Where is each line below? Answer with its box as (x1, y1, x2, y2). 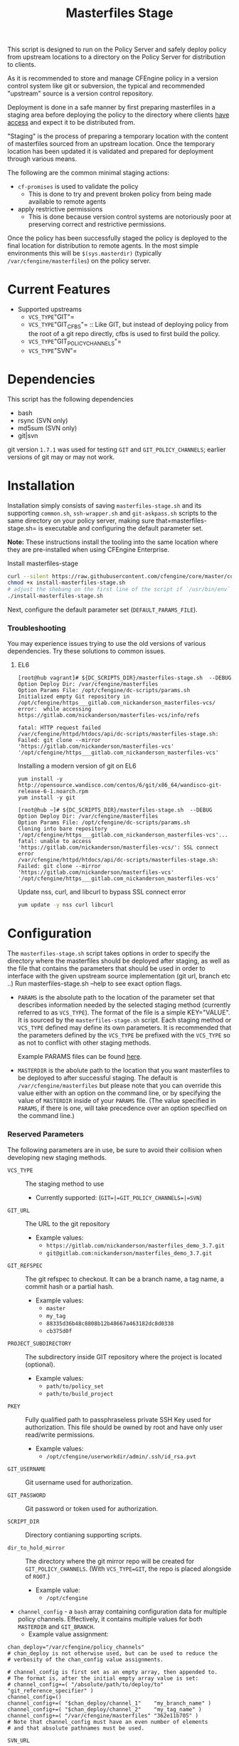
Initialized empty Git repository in (17, 693, 130, 701)
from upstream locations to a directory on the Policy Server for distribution (7, 53, 225, 61)
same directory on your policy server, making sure (7, 516, 155, 525)
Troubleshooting (7, 623, 66, 633)
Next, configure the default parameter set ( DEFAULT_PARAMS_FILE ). (7, 605, 198, 614)
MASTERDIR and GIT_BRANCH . (17, 1622, 95, 1631)
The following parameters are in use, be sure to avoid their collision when (7, 1145, 223, 1154)
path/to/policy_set (46, 1383, 105, 1390)
